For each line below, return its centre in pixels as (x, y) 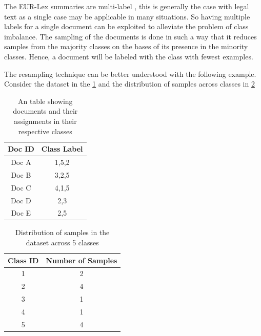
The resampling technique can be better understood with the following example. (130, 73)
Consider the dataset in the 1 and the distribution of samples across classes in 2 (129, 84)
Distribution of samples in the (63, 232)
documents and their (45, 111)
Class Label (62, 149)
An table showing (45, 101)
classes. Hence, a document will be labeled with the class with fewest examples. (129, 56)
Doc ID (21, 149)
